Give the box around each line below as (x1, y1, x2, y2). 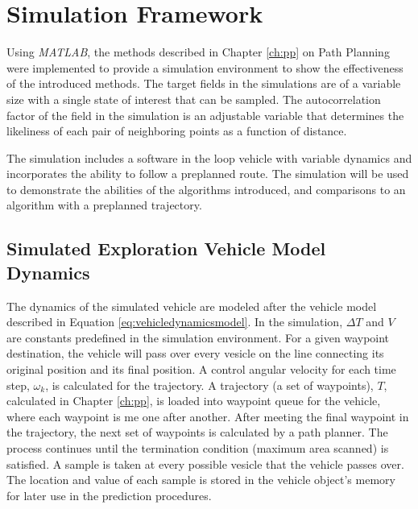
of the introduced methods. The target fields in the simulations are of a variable (6, 75, 401, 92)
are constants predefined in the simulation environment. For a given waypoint (6, 329, 390, 346)
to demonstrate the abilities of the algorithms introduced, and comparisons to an (6, 180, 406, 197)
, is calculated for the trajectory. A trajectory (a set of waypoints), (45, 376, 374, 393)
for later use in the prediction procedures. (6, 486, 212, 503)
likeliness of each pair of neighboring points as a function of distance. (6, 122, 347, 139)
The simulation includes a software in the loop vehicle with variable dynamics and (6, 149, 412, 166)
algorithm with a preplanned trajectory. (6, 197, 202, 213)
